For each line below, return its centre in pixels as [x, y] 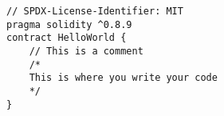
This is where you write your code [123, 78]
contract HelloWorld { [67, 38]
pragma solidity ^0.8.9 [69, 24]
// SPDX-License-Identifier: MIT [95, 11]
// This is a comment [86, 51]
